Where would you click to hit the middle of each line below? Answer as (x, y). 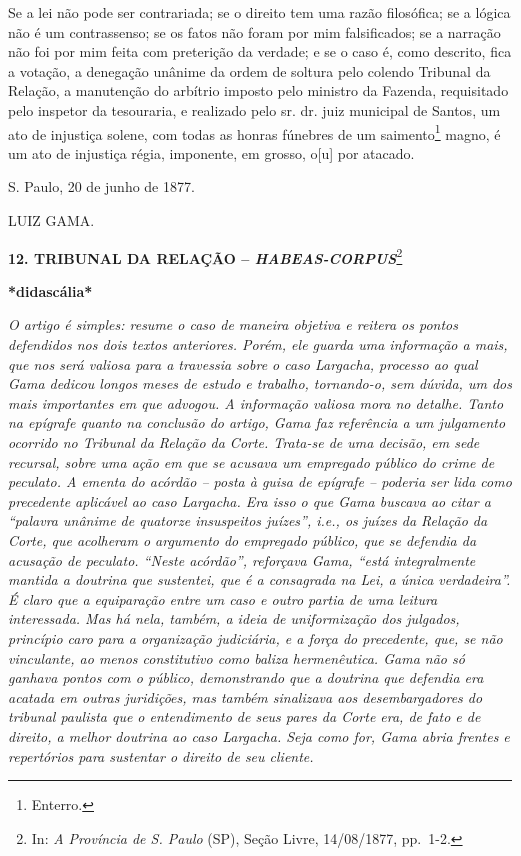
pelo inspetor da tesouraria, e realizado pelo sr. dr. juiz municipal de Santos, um (254, 109)
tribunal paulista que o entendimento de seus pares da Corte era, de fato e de (244, 716)
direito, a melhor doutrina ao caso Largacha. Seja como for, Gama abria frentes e (259, 735)
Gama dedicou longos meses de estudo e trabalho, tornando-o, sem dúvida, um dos (260, 383)
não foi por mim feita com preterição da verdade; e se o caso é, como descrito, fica (260, 51)
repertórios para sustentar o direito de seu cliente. (161, 755)
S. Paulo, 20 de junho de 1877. (101, 186)
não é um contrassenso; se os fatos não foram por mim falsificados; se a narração (254, 31)
